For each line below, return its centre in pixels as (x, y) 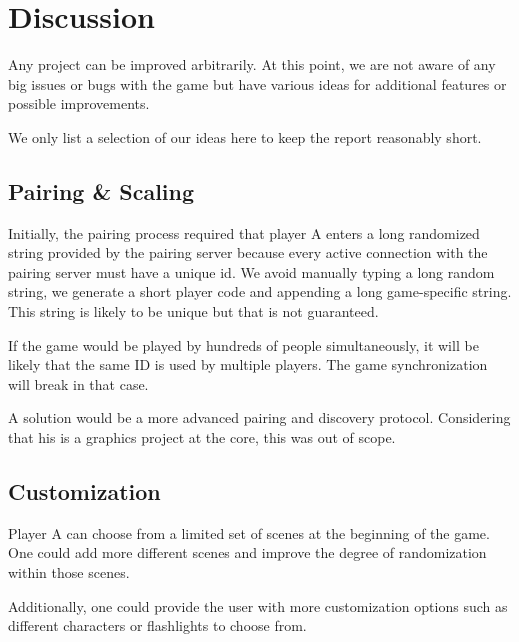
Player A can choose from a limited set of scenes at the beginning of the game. (249, 532)
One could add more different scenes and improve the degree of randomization (247, 552)
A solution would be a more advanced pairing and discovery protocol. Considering (259, 417)
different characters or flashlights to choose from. (157, 625)
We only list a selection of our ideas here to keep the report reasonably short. (245, 136)
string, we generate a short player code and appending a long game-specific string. (260, 291)
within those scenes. (69, 572)
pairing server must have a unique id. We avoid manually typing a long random (251, 271)
